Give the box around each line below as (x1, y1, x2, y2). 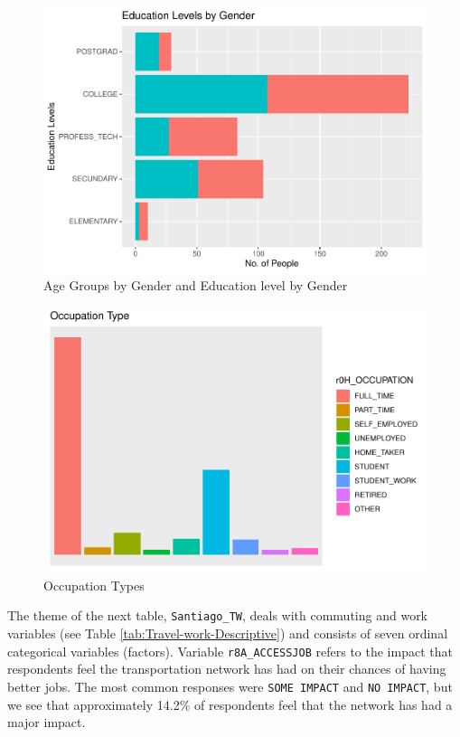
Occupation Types (43, 575, 145, 594)
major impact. (7, 713, 86, 732)
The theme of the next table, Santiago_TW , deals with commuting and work (7, 606, 428, 625)
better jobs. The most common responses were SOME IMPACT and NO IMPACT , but (7, 676, 453, 695)
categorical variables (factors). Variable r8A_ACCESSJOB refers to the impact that (7, 641, 453, 660)
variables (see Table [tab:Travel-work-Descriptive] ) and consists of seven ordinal (7, 624, 448, 643)
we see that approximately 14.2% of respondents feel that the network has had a (7, 694, 453, 713)
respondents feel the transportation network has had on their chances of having (7, 659, 446, 678)
